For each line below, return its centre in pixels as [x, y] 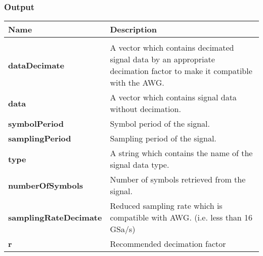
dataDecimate [36, 65]
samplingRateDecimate [55, 217]
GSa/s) [123, 229]
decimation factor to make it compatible [181, 71]
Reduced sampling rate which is [166, 206]
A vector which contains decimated [172, 48]
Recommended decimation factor [168, 244]
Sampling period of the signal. [163, 138]
